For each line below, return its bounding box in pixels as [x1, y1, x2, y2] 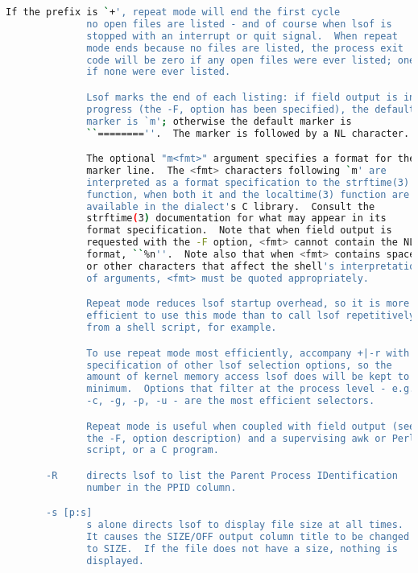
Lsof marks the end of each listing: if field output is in [86, 91, 416, 103]
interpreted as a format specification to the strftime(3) [86, 176, 410, 188]
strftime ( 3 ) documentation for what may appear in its [86, 212, 387, 225]
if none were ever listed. [86, 66, 231, 78]
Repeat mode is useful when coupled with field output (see [86, 420, 416, 432]
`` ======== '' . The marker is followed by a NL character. [86, 127, 410, 139]
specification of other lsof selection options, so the [86, 359, 392, 371]
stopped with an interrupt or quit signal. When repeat [86, 30, 398, 42]
